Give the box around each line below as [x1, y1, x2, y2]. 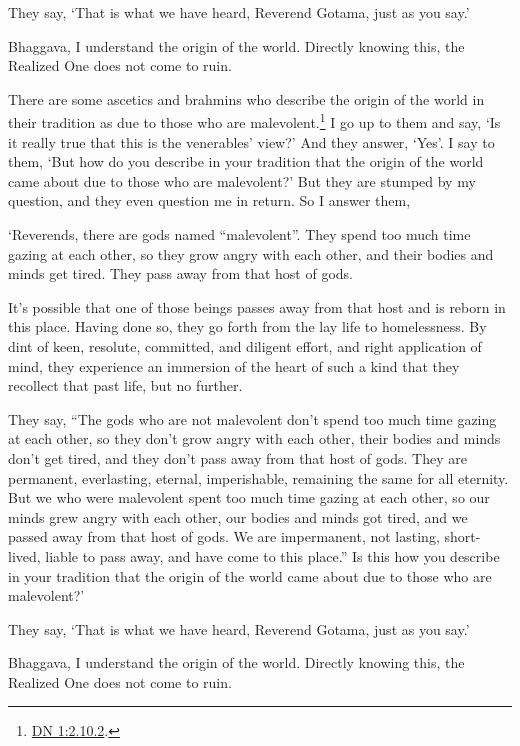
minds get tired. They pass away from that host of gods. [8, 263, 354, 284]
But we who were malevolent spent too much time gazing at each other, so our [8, 487, 490, 508]
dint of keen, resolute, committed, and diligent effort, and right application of [8, 335, 482, 356]
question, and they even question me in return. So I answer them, [8, 190, 411, 211]
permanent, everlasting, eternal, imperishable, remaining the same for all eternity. [8, 467, 509, 488]
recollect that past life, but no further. [8, 375, 243, 396]
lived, [8, 545, 41, 566]
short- [444, 526, 481, 547]
